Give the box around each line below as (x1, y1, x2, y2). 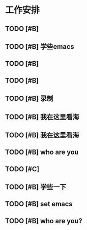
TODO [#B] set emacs (5, 200, 73, 208)
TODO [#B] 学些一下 (5, 183, 66, 192)
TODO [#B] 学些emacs (5, 42, 75, 51)
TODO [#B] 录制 (5, 94, 54, 103)
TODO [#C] (5, 165, 39, 173)
